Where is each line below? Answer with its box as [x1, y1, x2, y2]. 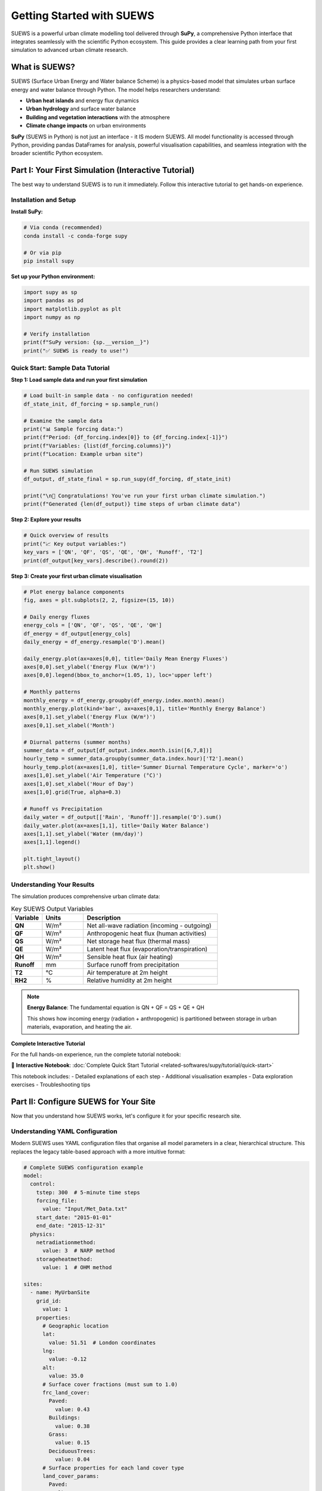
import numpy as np [23, 314, 80, 321]
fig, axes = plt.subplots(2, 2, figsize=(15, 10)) [23, 596, 175, 604]
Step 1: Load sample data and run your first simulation [11, 376, 147, 383]
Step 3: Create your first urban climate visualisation [11, 573, 143, 580]
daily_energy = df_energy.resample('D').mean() [23, 638, 165, 645]
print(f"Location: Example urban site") [23, 451, 143, 457]
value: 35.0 [48, 1372, 83, 1379]
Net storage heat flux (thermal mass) [86, 937, 190, 945]
